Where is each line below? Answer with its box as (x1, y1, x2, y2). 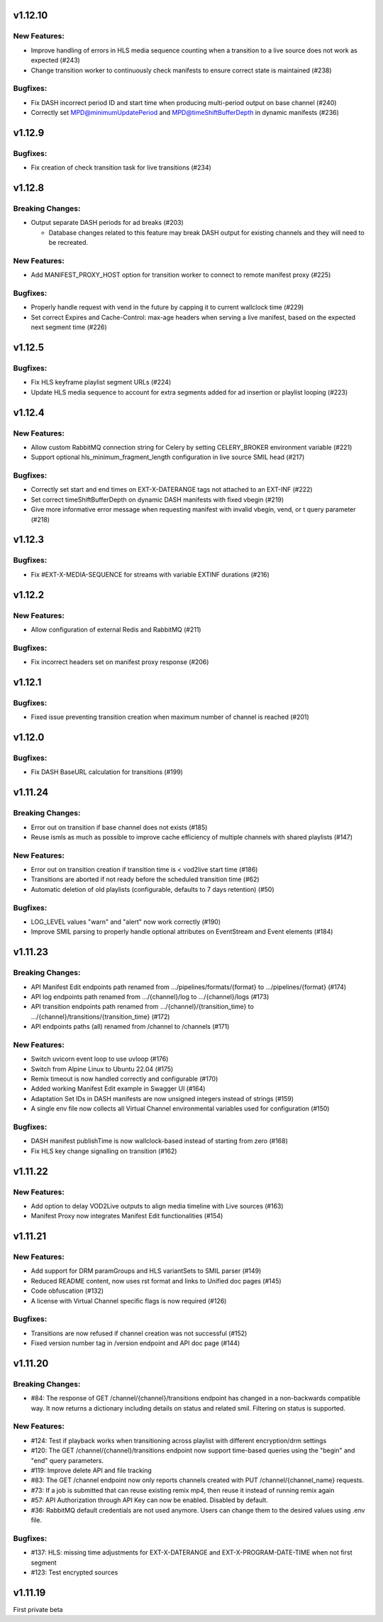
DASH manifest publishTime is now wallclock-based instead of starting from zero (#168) (30, 1137, 289, 1145)
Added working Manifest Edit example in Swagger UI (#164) (30, 1084, 206, 1093)
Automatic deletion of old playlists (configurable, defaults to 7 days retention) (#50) (30, 885, 274, 893)
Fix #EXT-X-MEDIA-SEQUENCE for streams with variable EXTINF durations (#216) (30, 570, 270, 578)
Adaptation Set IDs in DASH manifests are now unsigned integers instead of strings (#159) (30, 1094, 294, 1103)
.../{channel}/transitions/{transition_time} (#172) (30, 1012, 170, 1021)
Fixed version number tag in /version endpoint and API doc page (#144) (30, 1339, 240, 1347)
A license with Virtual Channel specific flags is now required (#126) (30, 1296, 227, 1305)
